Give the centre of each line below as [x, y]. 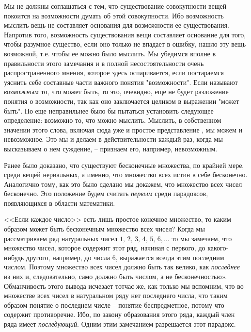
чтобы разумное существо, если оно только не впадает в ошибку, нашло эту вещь [125, 44]
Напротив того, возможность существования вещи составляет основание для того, [125, 34]
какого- [218, 248]
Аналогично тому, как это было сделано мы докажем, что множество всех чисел [123, 184]
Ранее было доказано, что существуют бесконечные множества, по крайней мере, [124, 165]
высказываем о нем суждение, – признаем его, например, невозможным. [111, 148]
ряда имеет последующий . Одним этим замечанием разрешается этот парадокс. [120, 324]
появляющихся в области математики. [60, 203]
